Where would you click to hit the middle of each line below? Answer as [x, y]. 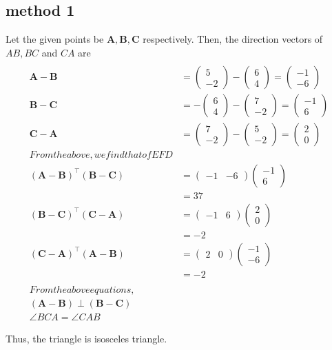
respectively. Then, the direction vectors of [233, 39]
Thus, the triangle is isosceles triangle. [86, 338]
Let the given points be [55, 39]
